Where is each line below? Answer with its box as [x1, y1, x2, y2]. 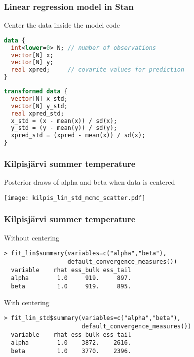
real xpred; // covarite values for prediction [11, 66, 185, 74]
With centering [4, 297, 49, 307]
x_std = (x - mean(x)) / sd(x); [11, 117, 117, 124]
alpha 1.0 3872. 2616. [11, 339, 131, 347]
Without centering [4, 232, 60, 242]
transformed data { [4, 88, 68, 95]
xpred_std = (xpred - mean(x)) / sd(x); [11, 132, 146, 139]
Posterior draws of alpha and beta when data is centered [4, 177, 175, 187]
